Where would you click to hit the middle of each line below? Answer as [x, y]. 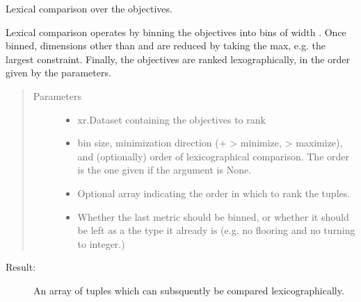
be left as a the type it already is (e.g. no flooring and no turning [216, 230]
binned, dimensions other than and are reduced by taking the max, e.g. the [166, 45]
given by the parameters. [58, 73]
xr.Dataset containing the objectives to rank [171, 119]
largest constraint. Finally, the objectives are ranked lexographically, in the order [178, 59]
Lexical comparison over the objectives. [89, 8]
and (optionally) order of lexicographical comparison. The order [214, 156]
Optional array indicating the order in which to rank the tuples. [214, 193]
